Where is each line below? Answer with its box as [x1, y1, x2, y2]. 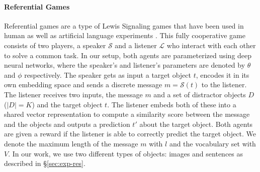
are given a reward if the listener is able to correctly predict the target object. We [4, 128, 256, 139]
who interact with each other [166, 40, 256, 50]
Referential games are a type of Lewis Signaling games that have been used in [4, 20, 244, 31]
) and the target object [32, 99, 103, 109]
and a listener [115, 40, 157, 50]
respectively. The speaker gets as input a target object [24, 69, 191, 80]
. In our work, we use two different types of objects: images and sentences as [8, 148, 243, 158]
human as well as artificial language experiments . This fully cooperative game [4, 30, 245, 41]
